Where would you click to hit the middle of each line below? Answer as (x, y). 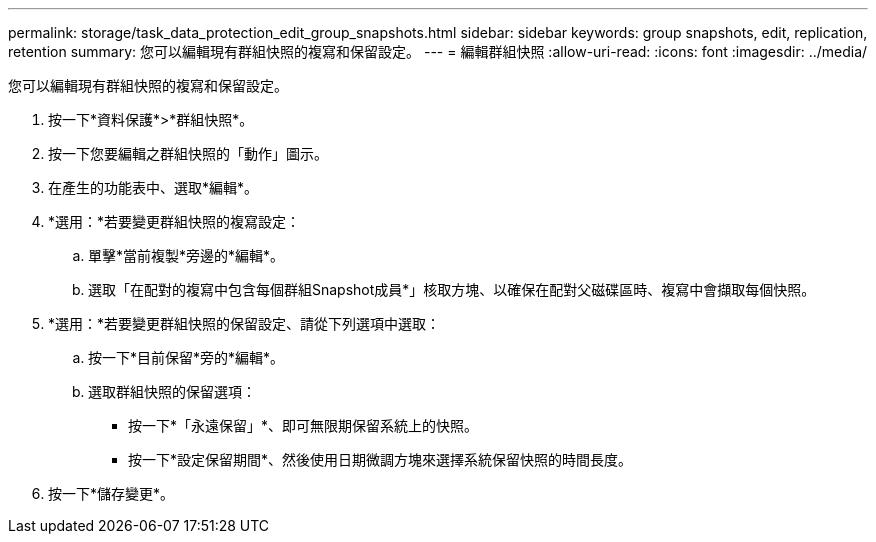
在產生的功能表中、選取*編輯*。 (153, 187)
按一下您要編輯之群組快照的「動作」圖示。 (188, 153)
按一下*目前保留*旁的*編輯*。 (186, 357)
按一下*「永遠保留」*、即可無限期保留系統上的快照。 (303, 425)
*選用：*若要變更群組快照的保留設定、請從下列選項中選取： (244, 323)
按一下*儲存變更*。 (111, 493)
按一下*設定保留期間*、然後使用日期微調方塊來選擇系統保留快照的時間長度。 (380, 459)
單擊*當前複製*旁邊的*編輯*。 (186, 255)
